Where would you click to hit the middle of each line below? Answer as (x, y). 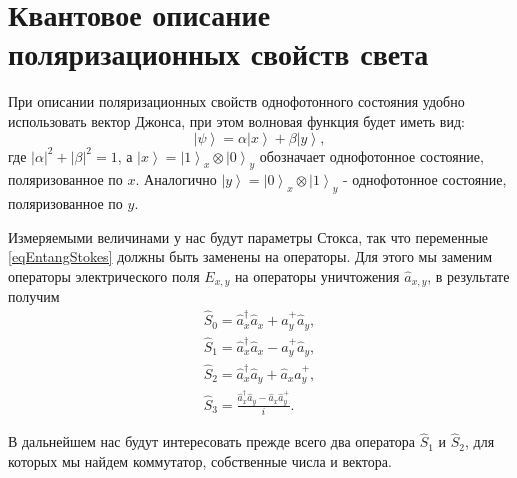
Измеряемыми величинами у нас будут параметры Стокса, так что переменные (248, 236)
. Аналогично (176, 179)
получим (34, 296)
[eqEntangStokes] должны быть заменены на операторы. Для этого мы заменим (250, 256)
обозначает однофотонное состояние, (371, 155)
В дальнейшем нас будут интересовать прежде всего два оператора (211, 441)
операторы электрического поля (104, 275)
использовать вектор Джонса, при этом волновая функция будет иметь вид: (236, 120)
